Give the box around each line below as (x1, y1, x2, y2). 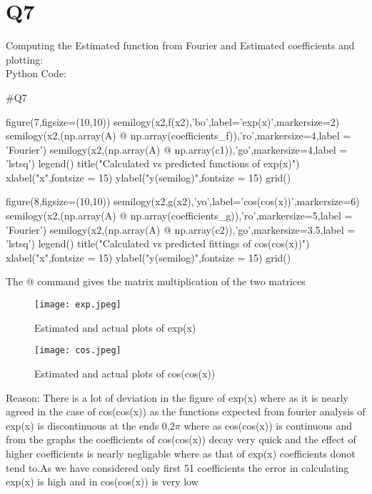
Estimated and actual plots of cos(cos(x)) (34, 365, 216, 380)
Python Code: (6, 66, 66, 81)
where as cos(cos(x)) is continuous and (184, 418, 353, 433)
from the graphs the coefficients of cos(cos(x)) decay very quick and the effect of (6, 432, 356, 447)
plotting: (6, 51, 44, 66)
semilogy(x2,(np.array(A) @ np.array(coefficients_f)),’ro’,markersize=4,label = (6, 128, 351, 143)
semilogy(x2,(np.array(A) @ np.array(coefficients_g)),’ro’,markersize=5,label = (6, 208, 353, 223)
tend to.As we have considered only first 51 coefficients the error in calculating (6, 460, 349, 475)
